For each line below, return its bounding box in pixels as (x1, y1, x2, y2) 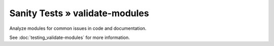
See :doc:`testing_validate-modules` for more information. (9, 34, 130, 40)
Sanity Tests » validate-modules (9, 8, 149, 19)
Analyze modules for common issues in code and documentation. (9, 25, 147, 31)
